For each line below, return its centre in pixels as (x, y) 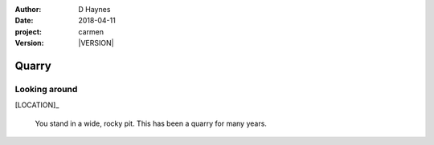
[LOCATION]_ (37, 105)
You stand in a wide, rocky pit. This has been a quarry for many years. (151, 123)
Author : (28, 9)
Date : (24, 21)
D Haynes (94, 9)
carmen (91, 31)
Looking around (46, 89)
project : (28, 31)
